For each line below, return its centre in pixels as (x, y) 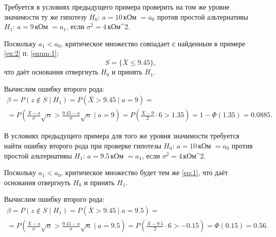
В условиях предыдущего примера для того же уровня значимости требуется (122, 136)
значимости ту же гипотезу (46, 16)
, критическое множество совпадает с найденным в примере (153, 43)
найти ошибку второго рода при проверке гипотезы (83, 146)
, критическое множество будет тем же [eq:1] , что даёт (145, 172)
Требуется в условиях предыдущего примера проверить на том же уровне (117, 7)
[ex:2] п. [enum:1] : (31, 53)
